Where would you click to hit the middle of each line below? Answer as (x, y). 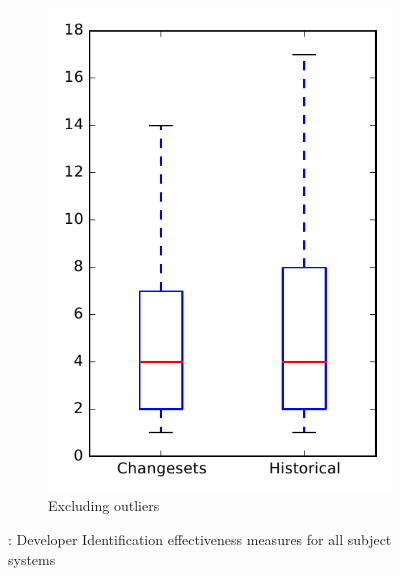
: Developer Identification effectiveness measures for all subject (200, 538)
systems (32, 558)
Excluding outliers (104, 505)
